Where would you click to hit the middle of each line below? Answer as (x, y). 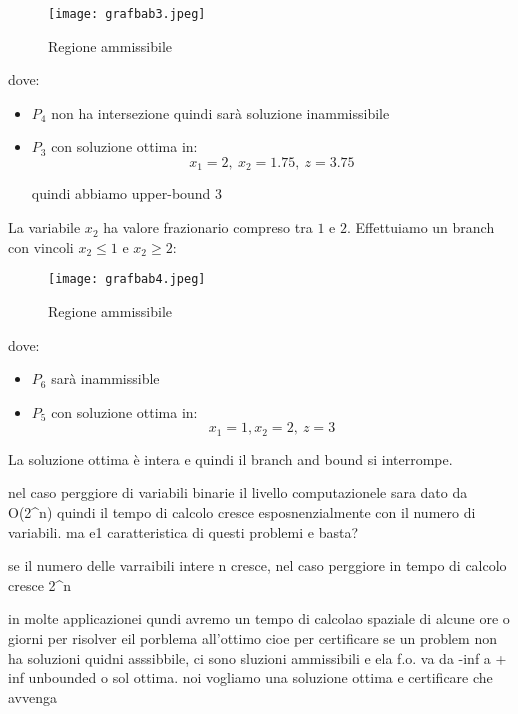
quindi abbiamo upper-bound (121, 193)
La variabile (44, 227)
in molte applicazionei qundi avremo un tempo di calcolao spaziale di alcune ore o (259, 618)
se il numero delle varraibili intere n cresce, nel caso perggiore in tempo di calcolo (257, 565)
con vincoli (41, 246)
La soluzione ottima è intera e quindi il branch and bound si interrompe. (230, 458)
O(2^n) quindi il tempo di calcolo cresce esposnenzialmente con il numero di (242, 511)
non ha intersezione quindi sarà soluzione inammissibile (220, 112)
